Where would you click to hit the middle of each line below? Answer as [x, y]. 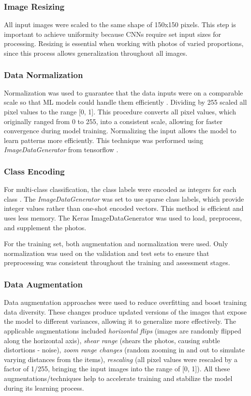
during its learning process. [44, 388]
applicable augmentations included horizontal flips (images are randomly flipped [123, 330]
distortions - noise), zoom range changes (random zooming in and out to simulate [124, 350]
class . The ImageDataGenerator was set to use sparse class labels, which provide [124, 198]
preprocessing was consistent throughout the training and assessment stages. [117, 262]
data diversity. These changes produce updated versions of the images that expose [125, 311]
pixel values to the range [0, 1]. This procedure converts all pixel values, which [120, 111]
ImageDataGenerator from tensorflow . [61, 150]
